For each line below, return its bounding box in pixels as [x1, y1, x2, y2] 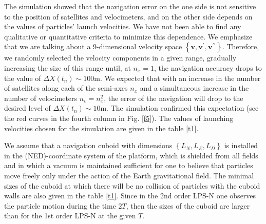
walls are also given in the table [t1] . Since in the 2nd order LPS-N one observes [4, 190, 256, 201]
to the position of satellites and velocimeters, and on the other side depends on [4, 11, 253, 22]
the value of [4, 72, 41, 83]
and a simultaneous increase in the [140, 83, 249, 93]
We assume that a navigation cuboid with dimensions [4, 140, 173, 151]
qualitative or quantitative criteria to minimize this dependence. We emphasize [4, 31, 253, 42]
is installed [224, 140, 258, 151]
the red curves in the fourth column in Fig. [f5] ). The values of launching [4, 112, 234, 123]
